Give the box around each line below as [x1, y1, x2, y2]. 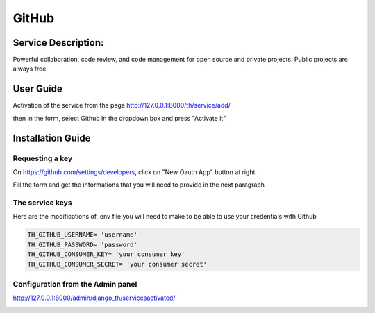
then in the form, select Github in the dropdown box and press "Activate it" [12, 114, 226, 122]
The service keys [12, 198, 72, 208]
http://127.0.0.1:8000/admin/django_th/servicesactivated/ [12, 294, 176, 302]
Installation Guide [12, 132, 91, 144]
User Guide [12, 83, 62, 95]
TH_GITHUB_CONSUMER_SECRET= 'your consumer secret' [27, 260, 208, 268]
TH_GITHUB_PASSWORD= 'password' [27, 240, 138, 248]
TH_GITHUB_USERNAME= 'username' [27, 231, 138, 239]
